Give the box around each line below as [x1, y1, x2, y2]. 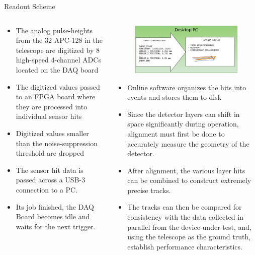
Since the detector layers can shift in [127, 108, 240, 119]
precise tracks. [127, 184, 171, 195]
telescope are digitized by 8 [16, 44, 100, 55]
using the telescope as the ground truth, [127, 231, 251, 242]
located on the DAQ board [16, 64, 99, 75]
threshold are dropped [16, 148, 84, 158]
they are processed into [16, 101, 88, 111]
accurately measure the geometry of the [127, 138, 249, 149]
